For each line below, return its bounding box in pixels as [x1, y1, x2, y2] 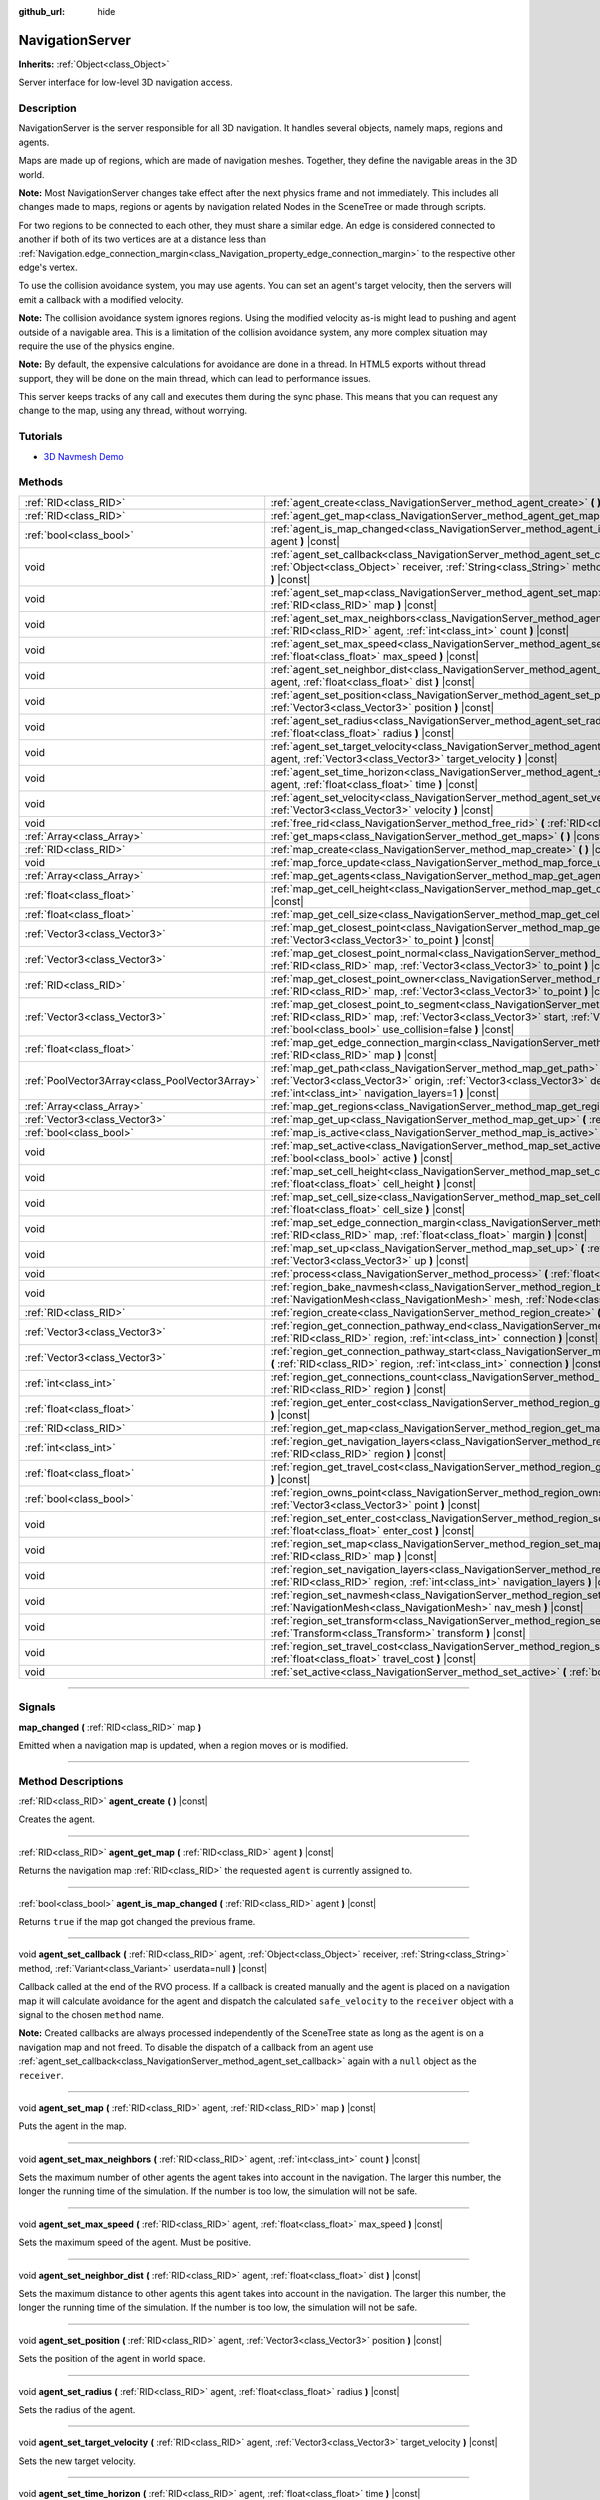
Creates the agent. [18, 1813, 95, 1825]
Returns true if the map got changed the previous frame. [18, 1915, 256, 1927]
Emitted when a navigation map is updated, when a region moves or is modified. [18, 1739, 349, 1751]
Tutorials [18, 430, 64, 444]
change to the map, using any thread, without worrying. [18, 405, 248, 417]
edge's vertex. [18, 261, 79, 273]
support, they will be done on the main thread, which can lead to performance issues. [18, 372, 372, 384]
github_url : [18, 6, 65, 17]
